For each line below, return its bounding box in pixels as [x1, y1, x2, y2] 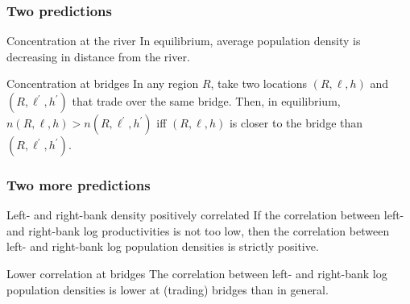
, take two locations [210, 75, 307, 92]
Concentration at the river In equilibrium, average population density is [6, 32, 361, 49]
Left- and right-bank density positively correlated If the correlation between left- [6, 206, 404, 223]
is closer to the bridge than [229, 115, 363, 131]
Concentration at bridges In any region [6, 75, 199, 92]
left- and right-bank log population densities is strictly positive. [6, 238, 319, 255]
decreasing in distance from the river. [6, 48, 190, 65]
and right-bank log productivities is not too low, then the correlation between [6, 222, 390, 239]
